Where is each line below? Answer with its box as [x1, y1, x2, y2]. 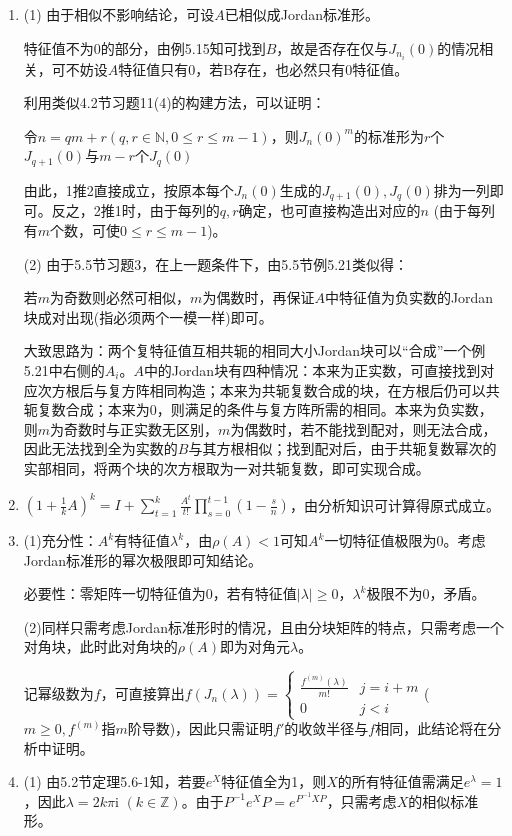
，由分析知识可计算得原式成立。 [289, 494, 500, 514]
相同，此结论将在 [375, 718, 488, 739]
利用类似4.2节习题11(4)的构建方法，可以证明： [23, 92, 326, 113]
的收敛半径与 [284, 718, 369, 739]
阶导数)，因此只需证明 [127, 718, 274, 739]
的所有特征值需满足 [337, 771, 464, 792]
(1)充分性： [23, 530, 98, 550]
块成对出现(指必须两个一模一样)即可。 [23, 306, 273, 327]
